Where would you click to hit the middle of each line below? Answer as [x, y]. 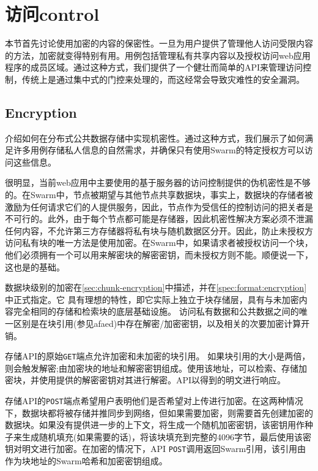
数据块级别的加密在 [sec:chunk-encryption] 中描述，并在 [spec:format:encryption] [156, 287]
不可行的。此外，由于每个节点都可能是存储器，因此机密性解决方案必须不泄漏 [159, 219]
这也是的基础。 [35, 266]
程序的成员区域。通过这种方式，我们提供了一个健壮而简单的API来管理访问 [154, 67]
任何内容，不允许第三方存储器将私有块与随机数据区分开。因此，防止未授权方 [159, 230]
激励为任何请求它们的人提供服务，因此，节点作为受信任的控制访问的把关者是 [159, 206]
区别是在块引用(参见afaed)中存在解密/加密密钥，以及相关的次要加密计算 [157, 324]
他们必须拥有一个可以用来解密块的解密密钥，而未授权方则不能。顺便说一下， [159, 255]
